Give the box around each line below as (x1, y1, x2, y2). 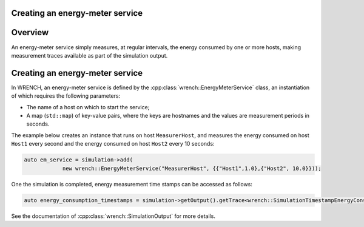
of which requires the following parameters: (11, 92, 121, 100)
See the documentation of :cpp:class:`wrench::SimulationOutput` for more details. (11, 212, 215, 220)
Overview (11, 27, 49, 38)
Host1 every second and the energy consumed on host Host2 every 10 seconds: (11, 140, 215, 147)
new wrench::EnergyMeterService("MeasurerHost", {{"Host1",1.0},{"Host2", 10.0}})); (62, 164, 322, 172)
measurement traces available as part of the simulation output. (11, 52, 168, 59)
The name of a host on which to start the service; (26, 103, 150, 110)
